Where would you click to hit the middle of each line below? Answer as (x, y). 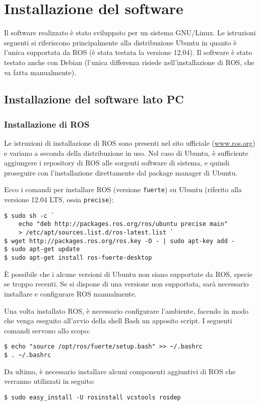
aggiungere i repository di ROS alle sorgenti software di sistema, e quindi (117, 163)
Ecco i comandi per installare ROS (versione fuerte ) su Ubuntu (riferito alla (123, 189)
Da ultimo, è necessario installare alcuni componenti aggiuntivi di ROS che (120, 371)
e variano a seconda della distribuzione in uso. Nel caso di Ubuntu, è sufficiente (126, 153)
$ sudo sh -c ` (29, 216)
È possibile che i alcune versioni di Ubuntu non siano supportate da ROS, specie (128, 274)
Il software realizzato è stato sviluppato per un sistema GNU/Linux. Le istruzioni (130, 33)
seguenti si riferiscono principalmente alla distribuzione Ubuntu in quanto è (120, 42)
